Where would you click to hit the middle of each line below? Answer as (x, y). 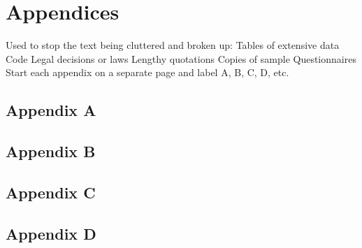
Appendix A (51, 110)
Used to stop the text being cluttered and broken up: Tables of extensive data (173, 45)
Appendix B (51, 151)
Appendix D (51, 233)
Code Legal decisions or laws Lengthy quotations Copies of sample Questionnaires (181, 58)
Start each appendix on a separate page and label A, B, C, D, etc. (147, 72)
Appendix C (51, 192)
